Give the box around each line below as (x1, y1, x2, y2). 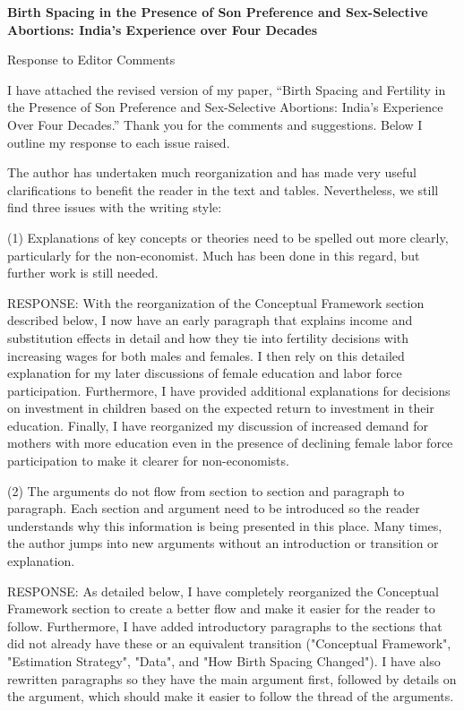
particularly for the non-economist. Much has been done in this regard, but (7, 245, 420, 264)
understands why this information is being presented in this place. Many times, (7, 516, 443, 535)
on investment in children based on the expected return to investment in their (7, 398, 434, 417)
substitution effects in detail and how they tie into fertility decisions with (7, 328, 409, 347)
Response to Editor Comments (7, 50, 176, 69)
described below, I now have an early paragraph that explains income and (7, 311, 413, 330)
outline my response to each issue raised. (7, 133, 230, 151)
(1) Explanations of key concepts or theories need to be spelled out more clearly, (7, 227, 449, 246)
